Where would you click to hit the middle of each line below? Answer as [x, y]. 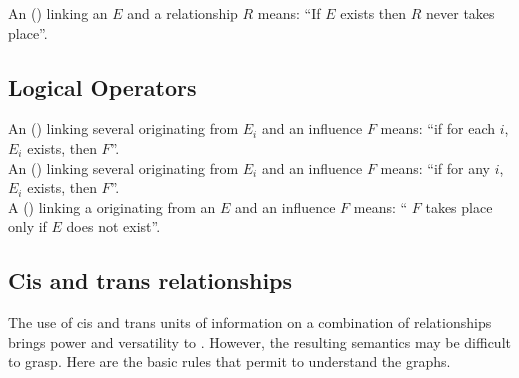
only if [27, 226]
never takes [460, 13]
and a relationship [182, 13]
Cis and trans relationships [150, 280]
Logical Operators [102, 86]
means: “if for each [438, 128]
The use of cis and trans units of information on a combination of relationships [250, 322]
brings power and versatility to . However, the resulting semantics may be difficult [259, 341]
